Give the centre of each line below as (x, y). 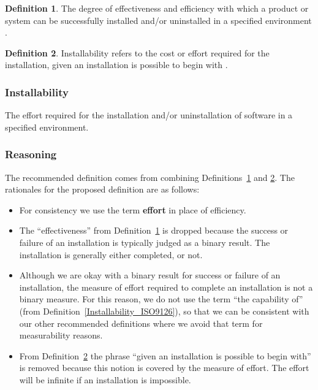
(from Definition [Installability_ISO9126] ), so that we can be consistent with (164, 311)
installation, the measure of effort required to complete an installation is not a (166, 287)
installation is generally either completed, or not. (111, 254)
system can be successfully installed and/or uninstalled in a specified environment (158, 20)
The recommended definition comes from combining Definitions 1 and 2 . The (150, 177)
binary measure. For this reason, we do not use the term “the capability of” (161, 299)
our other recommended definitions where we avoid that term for (141, 323)
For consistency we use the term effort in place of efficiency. (133, 209)
